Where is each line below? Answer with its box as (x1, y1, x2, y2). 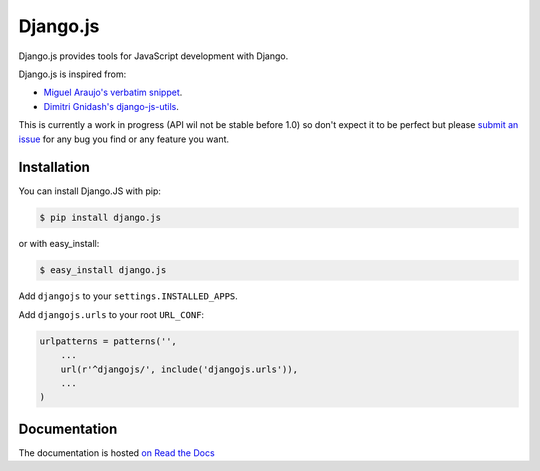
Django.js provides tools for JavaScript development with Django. (18, 50, 289, 62)
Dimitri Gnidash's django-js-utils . (43, 100, 180, 112)
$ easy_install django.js (39, 265, 167, 276)
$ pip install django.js (39, 212, 162, 224)
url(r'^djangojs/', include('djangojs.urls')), (60, 363, 299, 375)
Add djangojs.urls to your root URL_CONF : (18, 308, 205, 320)
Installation (18, 159, 90, 176)
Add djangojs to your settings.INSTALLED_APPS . (18, 290, 239, 302)
